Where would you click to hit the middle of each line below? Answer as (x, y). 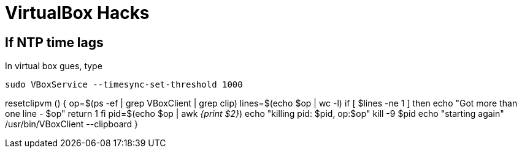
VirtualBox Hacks (77, 13)
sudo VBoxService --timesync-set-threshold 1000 (124, 85)
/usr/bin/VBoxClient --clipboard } (72, 124)
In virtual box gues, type (54, 66)
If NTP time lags (54, 42)
